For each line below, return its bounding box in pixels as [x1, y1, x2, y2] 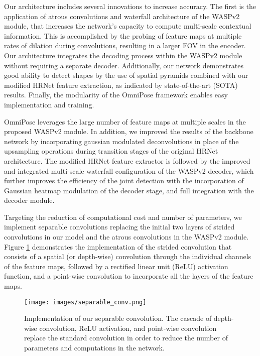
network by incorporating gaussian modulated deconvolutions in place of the [4, 136, 239, 146]
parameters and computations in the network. [24, 342, 165, 353]
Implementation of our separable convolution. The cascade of [24, 313, 212, 323]
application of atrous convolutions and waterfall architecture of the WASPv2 [4, 11, 240, 21]
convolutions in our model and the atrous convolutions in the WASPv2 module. [4, 231, 249, 242]
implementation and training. [4, 99, 94, 109]
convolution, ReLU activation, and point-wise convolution [39, 322, 217, 333]
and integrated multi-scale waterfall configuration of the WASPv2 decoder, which [4, 165, 254, 176]
